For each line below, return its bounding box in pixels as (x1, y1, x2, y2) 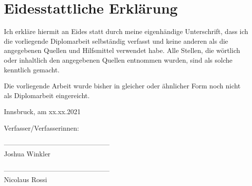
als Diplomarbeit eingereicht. (4, 90, 90, 100)
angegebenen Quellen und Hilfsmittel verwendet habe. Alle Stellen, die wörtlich (4, 45, 240, 55)
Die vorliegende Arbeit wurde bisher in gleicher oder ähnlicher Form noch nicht (4, 81, 241, 91)
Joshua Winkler (4, 149, 51, 159)
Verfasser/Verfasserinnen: (4, 122, 79, 133)
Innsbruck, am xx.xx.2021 (4, 106, 81, 117)
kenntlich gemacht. (4, 64, 60, 74)
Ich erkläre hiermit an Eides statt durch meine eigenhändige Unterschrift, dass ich (4, 26, 249, 36)
